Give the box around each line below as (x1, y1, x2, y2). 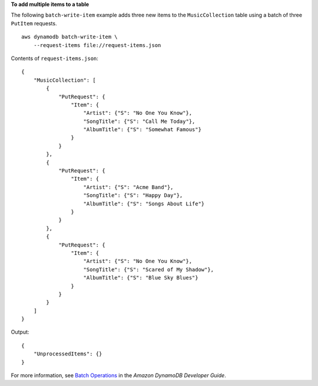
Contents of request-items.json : (11, 55, 98, 62)
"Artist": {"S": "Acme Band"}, (83, 184, 174, 191)
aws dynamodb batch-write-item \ (21, 34, 118, 41)
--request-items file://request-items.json (33, 42, 161, 48)
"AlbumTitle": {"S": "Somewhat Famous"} (83, 127, 201, 133)
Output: (11, 328, 29, 335)
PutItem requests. (11, 19, 57, 26)
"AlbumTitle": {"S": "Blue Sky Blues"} (83, 274, 198, 281)
